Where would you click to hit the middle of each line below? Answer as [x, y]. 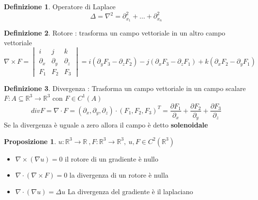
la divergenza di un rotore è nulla [119, 175]
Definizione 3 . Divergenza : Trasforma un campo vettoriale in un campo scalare [125, 88]
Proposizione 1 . [30, 141]
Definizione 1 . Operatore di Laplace [60, 6]
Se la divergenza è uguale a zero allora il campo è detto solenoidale [106, 125]
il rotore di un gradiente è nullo [112, 158]
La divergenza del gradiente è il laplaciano [130, 191]
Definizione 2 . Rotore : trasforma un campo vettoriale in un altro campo [115, 32]
